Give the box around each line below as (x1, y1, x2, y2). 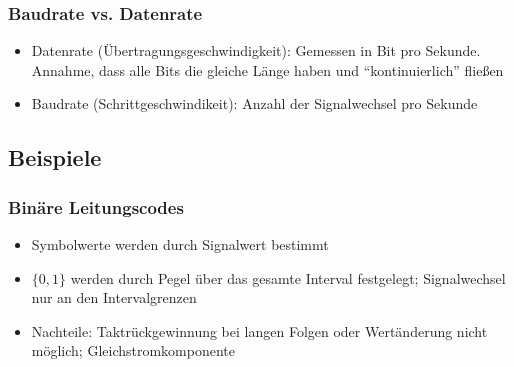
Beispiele (8, 142, 102, 173)
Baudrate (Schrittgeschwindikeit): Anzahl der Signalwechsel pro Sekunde (31, 93, 478, 114)
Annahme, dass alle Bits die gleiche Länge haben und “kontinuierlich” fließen (31, 59, 504, 80)
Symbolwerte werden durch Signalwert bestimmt (31, 234, 329, 254)
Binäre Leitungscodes (8, 194, 184, 219)
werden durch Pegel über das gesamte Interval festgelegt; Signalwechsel (70, 267, 506, 288)
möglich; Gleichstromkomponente (31, 340, 236, 361)
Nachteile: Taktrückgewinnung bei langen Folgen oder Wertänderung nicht (31, 320, 488, 341)
